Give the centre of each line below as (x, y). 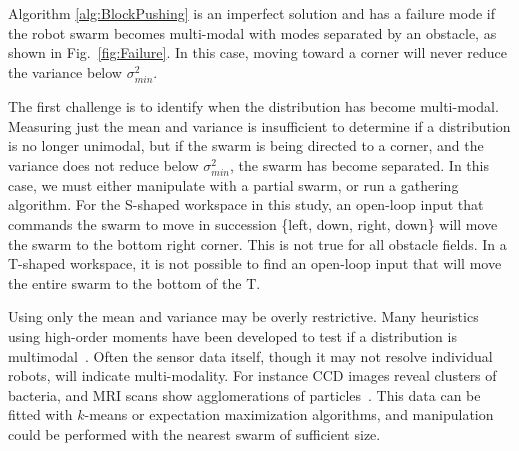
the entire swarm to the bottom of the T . (134, 282)
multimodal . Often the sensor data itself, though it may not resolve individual (250, 355)
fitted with (40, 414)
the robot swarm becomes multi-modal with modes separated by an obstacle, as (252, 32)
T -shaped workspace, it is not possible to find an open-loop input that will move (255, 263)
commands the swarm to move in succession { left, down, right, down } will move (253, 224)
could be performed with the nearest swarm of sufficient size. (194, 434)
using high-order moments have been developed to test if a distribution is (232, 336)
